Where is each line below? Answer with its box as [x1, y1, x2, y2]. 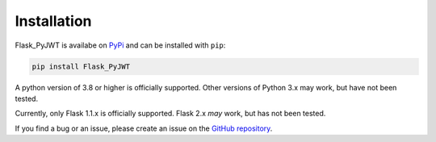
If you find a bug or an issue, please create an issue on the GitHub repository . [15, 123, 273, 133]
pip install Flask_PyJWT [31, 61, 131, 71]
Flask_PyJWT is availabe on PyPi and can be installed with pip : [15, 40, 226, 50]
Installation [15, 12, 92, 30]
